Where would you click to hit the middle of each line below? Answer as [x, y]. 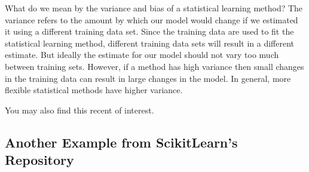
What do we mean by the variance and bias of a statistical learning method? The [154, 8]
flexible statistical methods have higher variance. [94, 90]
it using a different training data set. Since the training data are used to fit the [149, 31]
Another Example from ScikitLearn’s [121, 142]
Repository [39, 160]
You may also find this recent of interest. [79, 110]
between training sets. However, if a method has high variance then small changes [154, 66]
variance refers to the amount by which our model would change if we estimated [152, 19]
